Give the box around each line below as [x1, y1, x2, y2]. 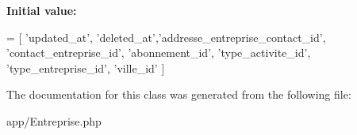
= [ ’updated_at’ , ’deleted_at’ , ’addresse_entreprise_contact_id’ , [6, 28, 326, 45]
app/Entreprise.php [6, 112, 102, 129]
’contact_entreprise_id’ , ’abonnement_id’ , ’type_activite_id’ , [6, 44, 311, 61]
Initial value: [6, 2, 77, 18]
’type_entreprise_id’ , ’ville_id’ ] [6, 59, 165, 76]
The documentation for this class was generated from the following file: [6, 86, 351, 103]
